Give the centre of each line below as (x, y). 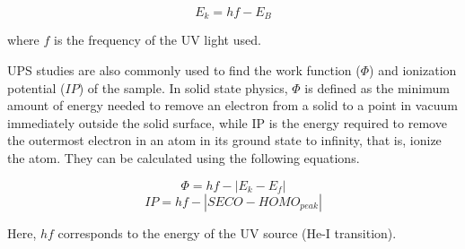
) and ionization (413, 70)
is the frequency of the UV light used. (158, 40)
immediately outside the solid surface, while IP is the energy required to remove (227, 122)
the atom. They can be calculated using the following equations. (184, 158)
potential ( (36, 87)
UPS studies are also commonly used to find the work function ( (184, 70)
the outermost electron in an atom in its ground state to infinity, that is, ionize (224, 140)
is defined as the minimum (377, 87)
